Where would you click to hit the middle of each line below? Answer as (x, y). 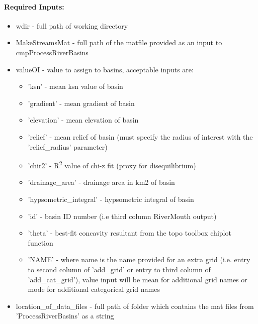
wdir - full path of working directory (72, 25)
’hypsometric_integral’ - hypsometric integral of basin (111, 199)
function (40, 242)
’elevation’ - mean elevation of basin (83, 120)
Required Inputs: (34, 6)
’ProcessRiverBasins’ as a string (65, 316)
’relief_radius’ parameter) (68, 146)
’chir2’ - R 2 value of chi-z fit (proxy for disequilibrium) (112, 165)
